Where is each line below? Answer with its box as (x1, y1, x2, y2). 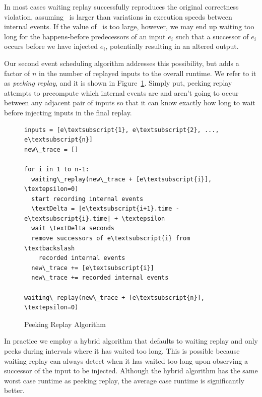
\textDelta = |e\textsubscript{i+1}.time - (31, 205, 179, 213)
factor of (4, 68, 30, 78)
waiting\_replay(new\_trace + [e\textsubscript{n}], (24, 294, 205, 301)
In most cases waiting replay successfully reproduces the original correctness (4, 2, 239, 12)
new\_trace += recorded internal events (31, 274, 169, 282)
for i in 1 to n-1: (24, 165, 89, 173)
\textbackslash (24, 244, 75, 252)
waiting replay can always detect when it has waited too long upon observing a (4, 355, 248, 366)
